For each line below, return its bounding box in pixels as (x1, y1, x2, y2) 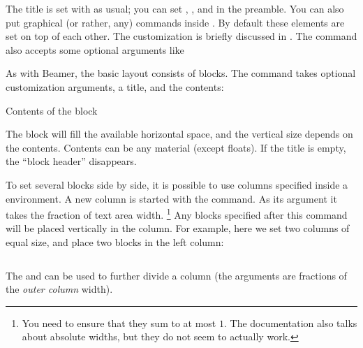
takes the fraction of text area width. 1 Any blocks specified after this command (6, 205, 348, 222)
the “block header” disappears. (6, 154, 137, 168)
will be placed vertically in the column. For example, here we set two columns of (6, 221, 350, 235)
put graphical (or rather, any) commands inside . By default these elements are (6, 15, 345, 29)
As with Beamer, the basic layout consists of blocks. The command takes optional (6, 66, 356, 80)
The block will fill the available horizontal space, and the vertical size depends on (6, 126, 353, 141)
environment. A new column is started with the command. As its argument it (6, 191, 337, 205)
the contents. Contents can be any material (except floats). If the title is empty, (6, 140, 346, 154)
